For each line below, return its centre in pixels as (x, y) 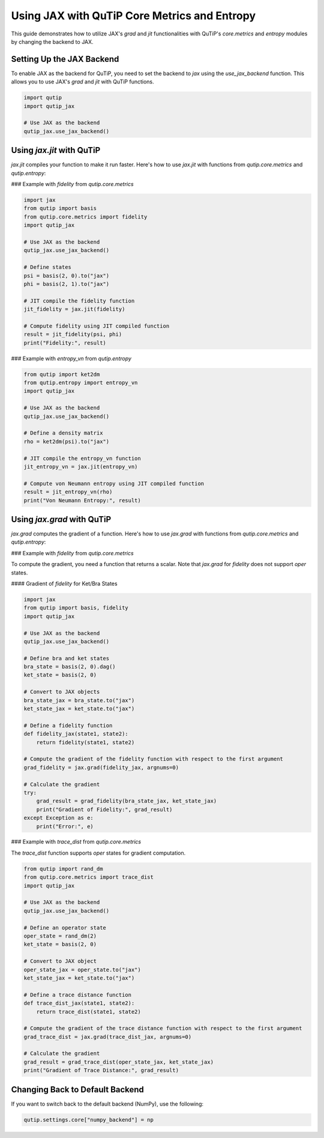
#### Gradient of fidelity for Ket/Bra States (64, 583)
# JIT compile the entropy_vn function (82, 458)
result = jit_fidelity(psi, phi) (73, 334)
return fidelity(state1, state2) (85, 742)
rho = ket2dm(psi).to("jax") (67, 441)
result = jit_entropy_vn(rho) (68, 492)
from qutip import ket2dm (62, 374)
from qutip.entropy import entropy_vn (81, 383)
